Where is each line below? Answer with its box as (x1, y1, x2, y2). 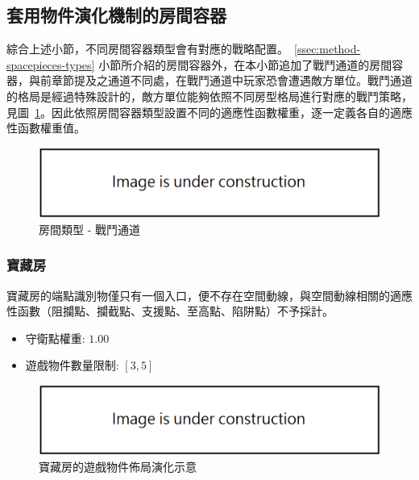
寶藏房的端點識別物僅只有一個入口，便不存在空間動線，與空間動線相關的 (6, 286, 390, 303)
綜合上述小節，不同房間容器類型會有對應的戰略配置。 (6, 40, 288, 57)
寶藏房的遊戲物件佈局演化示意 (39, 457, 197, 474)
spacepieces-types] (6, 56, 95, 73)
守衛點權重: (25, 329, 85, 346)
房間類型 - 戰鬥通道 (39, 220, 140, 237)
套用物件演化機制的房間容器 (6, 2, 226, 27)
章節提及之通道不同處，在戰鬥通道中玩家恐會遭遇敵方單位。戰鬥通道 (51, 72, 413, 89)
